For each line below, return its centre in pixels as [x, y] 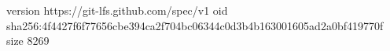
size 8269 [28, 41]
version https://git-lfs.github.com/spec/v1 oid [117, 10]
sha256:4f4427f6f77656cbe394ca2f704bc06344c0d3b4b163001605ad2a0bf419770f [195, 25]
